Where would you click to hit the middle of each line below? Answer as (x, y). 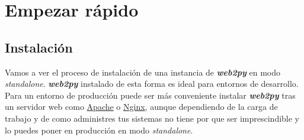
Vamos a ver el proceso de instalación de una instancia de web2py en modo (143, 72)
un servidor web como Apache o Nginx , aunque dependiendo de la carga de (141, 107)
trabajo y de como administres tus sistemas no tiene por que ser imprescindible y (152, 118)
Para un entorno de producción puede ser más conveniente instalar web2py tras (150, 95)
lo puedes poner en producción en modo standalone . (99, 130)
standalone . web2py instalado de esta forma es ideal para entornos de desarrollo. (152, 84)
